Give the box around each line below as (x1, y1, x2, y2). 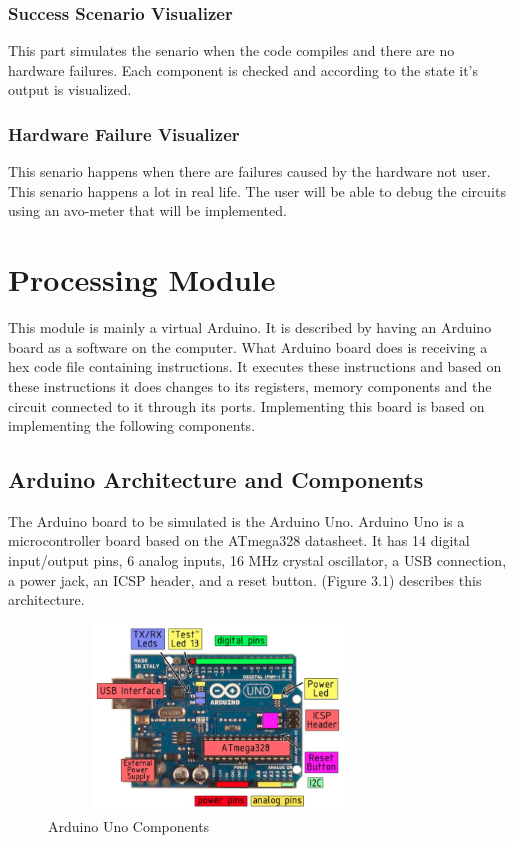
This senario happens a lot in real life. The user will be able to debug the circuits (8, 180, 506, 201)
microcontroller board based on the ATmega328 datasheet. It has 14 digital (8, 530, 470, 551)
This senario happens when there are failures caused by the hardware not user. (8, 161, 491, 182)
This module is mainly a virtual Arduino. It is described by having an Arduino (8, 317, 492, 338)
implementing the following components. (8, 415, 256, 436)
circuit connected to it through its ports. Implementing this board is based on (8, 395, 485, 416)
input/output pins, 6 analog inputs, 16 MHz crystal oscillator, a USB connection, (8, 550, 507, 571)
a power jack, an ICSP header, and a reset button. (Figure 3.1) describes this (8, 569, 482, 590)
